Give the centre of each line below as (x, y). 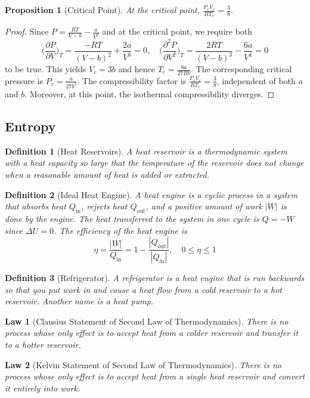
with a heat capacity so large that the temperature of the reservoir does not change (154, 163)
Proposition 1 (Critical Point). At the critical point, (103, 10)
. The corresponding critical (241, 69)
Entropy (30, 126)
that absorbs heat (35, 206)
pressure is (24, 80)
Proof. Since (27, 31)
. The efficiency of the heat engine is (120, 230)
